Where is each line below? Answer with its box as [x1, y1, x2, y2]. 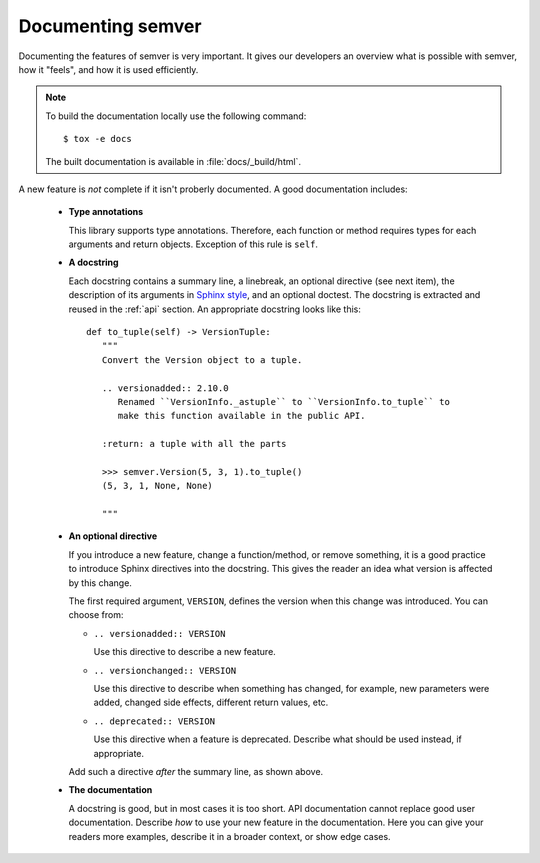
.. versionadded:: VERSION [93, 628, 226, 639]
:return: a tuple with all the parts [101, 438, 287, 450]
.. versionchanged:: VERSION [93, 665, 237, 676]
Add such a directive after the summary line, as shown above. [68, 765, 324, 777]
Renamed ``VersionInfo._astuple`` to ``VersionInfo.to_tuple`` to [117, 396, 450, 407]
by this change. [68, 576, 132, 589]
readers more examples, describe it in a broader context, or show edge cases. [68, 830, 391, 842]
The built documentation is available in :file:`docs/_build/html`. [45, 155, 302, 167]
